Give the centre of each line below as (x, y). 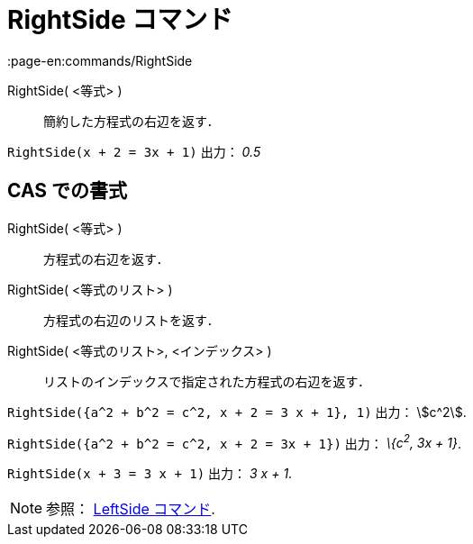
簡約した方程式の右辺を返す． (132, 121)
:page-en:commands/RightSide (100, 60)
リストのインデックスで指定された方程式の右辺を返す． (207, 381)
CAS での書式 (68, 191)
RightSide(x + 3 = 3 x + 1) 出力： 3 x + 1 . (150, 474)
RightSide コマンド (120, 20)
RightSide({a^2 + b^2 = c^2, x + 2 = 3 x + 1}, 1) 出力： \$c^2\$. (237, 412)
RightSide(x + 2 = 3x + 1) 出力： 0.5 (134, 151)
